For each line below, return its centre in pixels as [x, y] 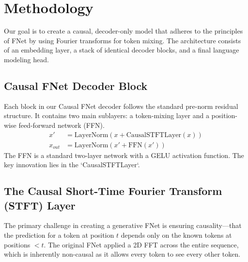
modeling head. [26, 59]
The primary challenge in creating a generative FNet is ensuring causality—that [123, 225]
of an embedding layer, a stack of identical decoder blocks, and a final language [122, 50]
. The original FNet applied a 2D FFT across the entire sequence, [141, 244]
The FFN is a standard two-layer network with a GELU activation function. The [124, 155]
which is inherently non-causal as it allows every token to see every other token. [122, 254]
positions [17, 244]
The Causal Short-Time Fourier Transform [113, 191]
